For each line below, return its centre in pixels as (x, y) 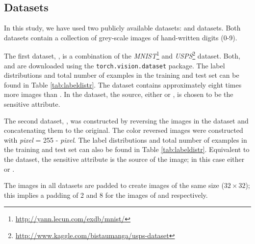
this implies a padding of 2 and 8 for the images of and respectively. (106, 195)
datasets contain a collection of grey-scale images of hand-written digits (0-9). (121, 37)
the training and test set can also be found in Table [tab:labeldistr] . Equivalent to (127, 149)
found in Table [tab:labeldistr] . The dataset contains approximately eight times (123, 84)
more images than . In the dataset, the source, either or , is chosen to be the (119, 94)
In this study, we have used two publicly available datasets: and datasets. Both (122, 28)
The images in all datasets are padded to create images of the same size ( (114, 185)
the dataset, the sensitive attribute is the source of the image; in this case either (124, 159)
